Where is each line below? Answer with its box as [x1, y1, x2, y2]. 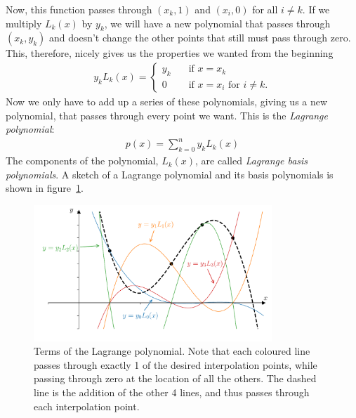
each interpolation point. [34, 398, 140, 413]
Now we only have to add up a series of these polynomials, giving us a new [6, 94, 328, 109]
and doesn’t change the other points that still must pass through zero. [49, 30, 351, 45]
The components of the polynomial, [6, 153, 159, 168]
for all [252, 2, 278, 16]
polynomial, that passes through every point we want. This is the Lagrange [6, 107, 328, 122]
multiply [6, 15, 42, 30]
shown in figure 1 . [6, 181, 84, 195]
